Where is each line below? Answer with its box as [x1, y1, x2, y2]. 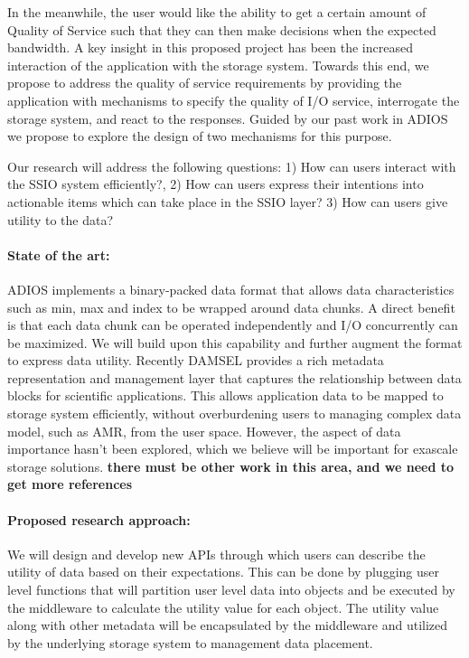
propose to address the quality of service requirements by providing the [7, 73, 402, 92]
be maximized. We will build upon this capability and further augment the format [7, 333, 463, 352]
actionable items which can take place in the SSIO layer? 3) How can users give [7, 192, 448, 211]
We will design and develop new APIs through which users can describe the [7, 544, 426, 563]
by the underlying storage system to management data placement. [7, 633, 373, 652]
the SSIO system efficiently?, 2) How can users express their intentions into [7, 174, 424, 193]
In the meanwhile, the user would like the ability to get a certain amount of [7, 3, 427, 21]
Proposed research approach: [7, 510, 191, 529]
